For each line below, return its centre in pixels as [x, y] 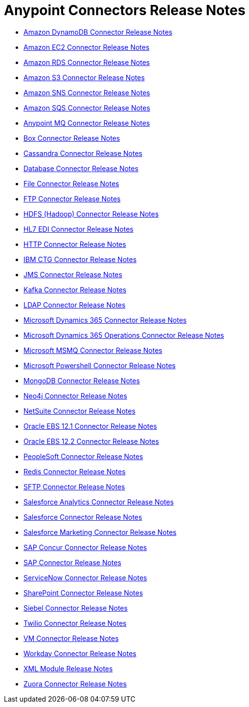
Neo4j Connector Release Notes [75, 396]
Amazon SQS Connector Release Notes [87, 108]
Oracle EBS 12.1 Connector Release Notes [90, 426]
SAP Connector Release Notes [72, 562]
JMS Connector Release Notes [73, 274]
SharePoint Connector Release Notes [83, 593]
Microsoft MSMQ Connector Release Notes [93, 350]
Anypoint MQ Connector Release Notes [87, 123]
